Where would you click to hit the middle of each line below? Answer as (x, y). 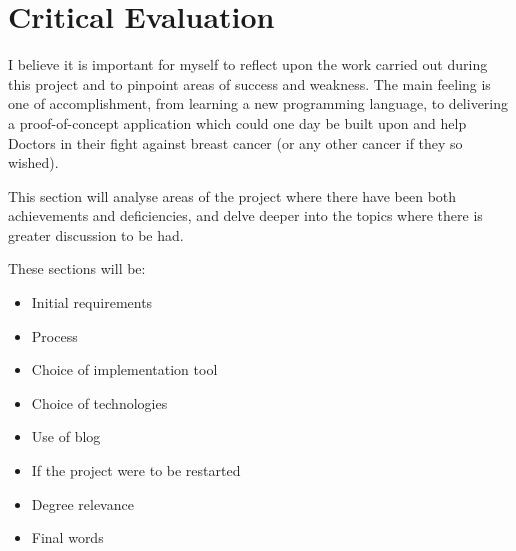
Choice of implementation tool (124, 369)
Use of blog (66, 436)
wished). (33, 162)
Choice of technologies (99, 402)
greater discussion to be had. (96, 234)
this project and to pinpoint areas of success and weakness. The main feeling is (249, 83)
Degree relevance (82, 503)
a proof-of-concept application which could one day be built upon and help (237, 122)
